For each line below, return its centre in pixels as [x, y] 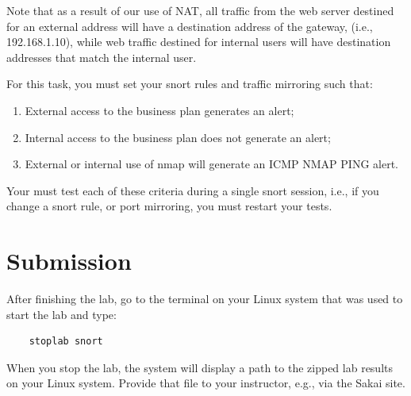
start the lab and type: [61, 314]
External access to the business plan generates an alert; [159, 110]
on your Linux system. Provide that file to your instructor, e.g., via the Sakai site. [206, 383]
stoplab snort [66, 342]
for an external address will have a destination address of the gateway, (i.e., [190, 26]
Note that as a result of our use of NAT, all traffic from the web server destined [200, 10]
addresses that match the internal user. [102, 57]
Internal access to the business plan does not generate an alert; [178, 137]
